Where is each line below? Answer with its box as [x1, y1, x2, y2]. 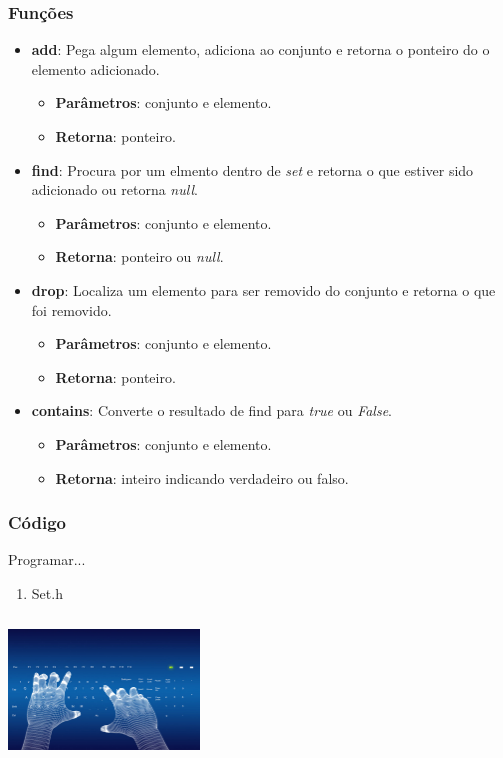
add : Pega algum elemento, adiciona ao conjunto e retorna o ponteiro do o [31, 39, 490, 60]
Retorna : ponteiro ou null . [55, 246, 224, 267]
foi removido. [31, 299, 112, 320]
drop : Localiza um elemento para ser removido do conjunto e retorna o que [31, 279, 496, 300]
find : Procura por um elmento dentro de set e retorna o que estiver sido [31, 159, 474, 180]
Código [8, 510, 67, 535]
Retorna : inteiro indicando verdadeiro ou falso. [55, 467, 349, 488]
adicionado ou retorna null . [31, 179, 198, 200]
